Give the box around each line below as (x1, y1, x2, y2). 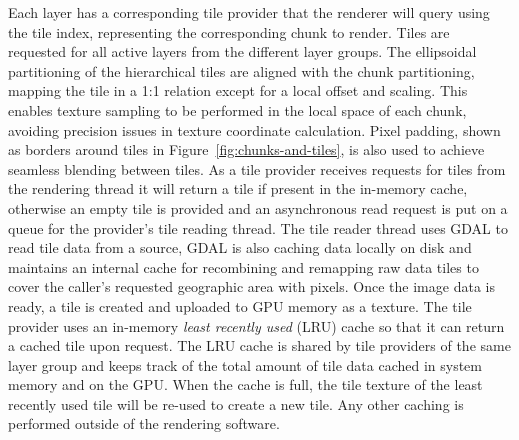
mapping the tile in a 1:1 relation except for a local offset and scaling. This (8, 80, 468, 101)
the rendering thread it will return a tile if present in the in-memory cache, (8, 178, 468, 199)
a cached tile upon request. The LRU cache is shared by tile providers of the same (8, 335, 511, 356)
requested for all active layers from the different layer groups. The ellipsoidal (8, 41, 477, 62)
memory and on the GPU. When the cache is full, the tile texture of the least (8, 374, 483, 395)
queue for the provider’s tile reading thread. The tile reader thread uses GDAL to (8, 217, 508, 238)
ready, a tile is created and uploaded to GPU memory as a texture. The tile (8, 295, 472, 316)
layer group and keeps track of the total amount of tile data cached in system (8, 354, 482, 375)
